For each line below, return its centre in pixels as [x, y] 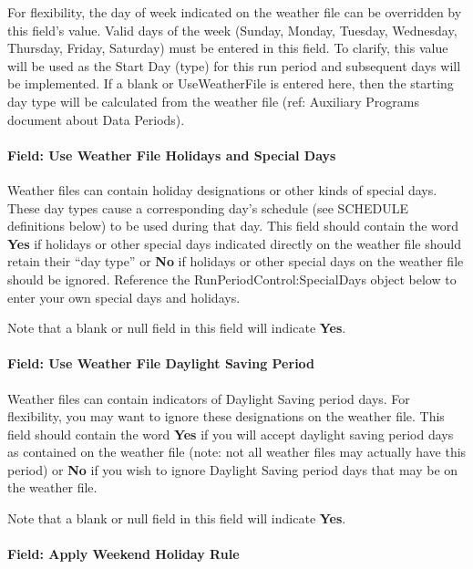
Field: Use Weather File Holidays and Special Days [172, 155]
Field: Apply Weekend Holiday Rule [123, 554]
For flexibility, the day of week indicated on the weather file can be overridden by [235, 12]
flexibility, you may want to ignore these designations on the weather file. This [226, 416]
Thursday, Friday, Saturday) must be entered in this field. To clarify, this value [228, 48]
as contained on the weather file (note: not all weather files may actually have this [237, 452]
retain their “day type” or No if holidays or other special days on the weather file [236, 261]
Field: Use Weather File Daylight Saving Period [161, 363]
